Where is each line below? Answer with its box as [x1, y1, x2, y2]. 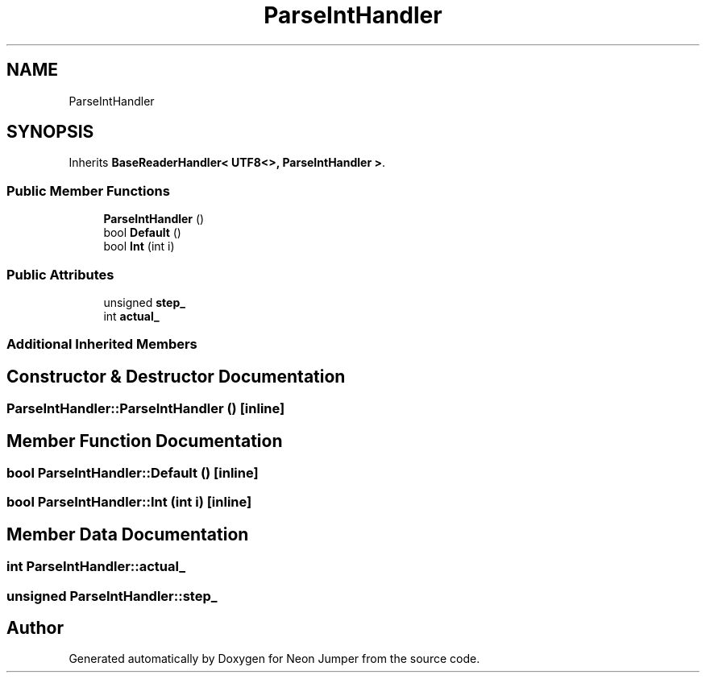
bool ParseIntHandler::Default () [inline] [6, 465, 259, 481]
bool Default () [103, 226, 181, 240]
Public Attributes [6, 266, 114, 283]
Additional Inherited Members [6, 336, 197, 353]
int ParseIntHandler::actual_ [6, 558, 186, 575]
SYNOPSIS [6, 122, 94, 143]
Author [6, 618, 64, 639]
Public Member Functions [6, 182, 170, 199]
